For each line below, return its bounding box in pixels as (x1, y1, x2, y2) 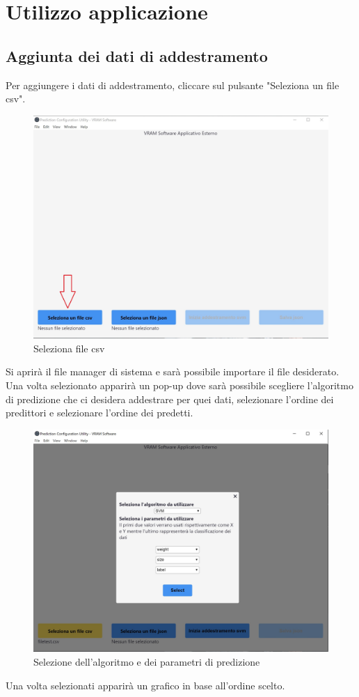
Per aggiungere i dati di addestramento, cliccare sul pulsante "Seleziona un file (6, 77, 340, 92)
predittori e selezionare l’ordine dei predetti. (6, 405, 193, 420)
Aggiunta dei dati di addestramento (6, 45, 268, 66)
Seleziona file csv (33, 340, 105, 355)
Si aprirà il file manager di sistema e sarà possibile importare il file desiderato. (6, 364, 340, 379)
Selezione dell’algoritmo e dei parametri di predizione (33, 655, 260, 669)
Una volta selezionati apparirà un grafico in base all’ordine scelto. (6, 678, 285, 692)
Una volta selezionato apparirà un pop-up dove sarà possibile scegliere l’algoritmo (6, 378, 353, 393)
